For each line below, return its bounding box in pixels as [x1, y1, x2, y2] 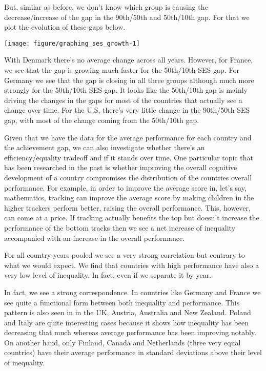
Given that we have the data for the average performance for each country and [4, 132, 252, 142]
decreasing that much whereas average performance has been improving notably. [4, 327, 257, 338]
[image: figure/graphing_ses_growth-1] [4, 39, 140, 47]
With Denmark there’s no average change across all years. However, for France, [4, 54, 253, 65]
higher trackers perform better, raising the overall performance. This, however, [4, 202, 251, 213]
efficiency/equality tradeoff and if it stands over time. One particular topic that [4, 152, 254, 162]
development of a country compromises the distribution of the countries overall [4, 172, 252, 182]
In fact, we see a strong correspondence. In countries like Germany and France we [4, 286, 261, 297]
